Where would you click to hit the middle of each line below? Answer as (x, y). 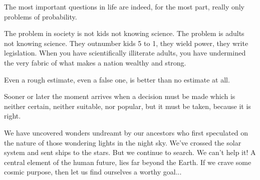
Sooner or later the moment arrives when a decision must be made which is (120, 96)
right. (13, 116)
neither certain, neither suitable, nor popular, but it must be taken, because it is (127, 106)
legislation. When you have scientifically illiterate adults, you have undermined (125, 53)
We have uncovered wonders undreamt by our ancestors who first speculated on (126, 132)
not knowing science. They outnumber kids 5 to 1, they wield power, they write (126, 43)
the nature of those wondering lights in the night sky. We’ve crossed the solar (123, 142)
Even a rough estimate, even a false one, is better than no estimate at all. (117, 79)
